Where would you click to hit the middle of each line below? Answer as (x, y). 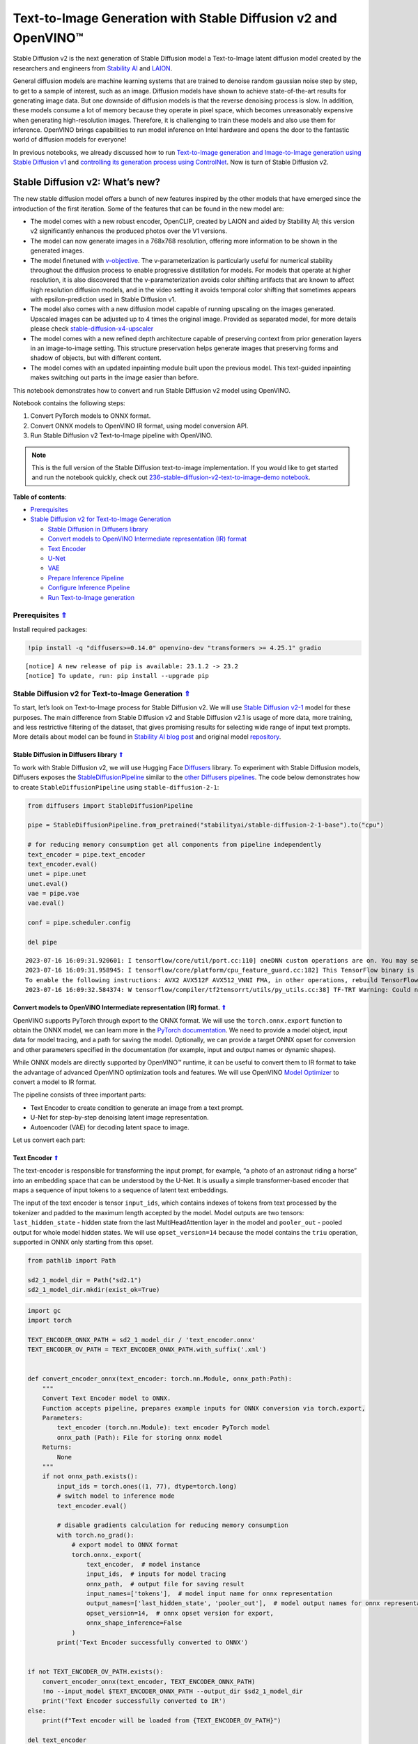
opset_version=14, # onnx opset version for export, (180, 1613)
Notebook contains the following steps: (69, 403)
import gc (44, 1310)
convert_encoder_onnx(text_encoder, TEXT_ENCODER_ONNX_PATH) (149, 1682)
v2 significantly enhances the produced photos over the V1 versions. (129, 231)
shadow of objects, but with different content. (96, 358)
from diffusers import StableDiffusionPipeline (110, 805)
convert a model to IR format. (55, 1082)
